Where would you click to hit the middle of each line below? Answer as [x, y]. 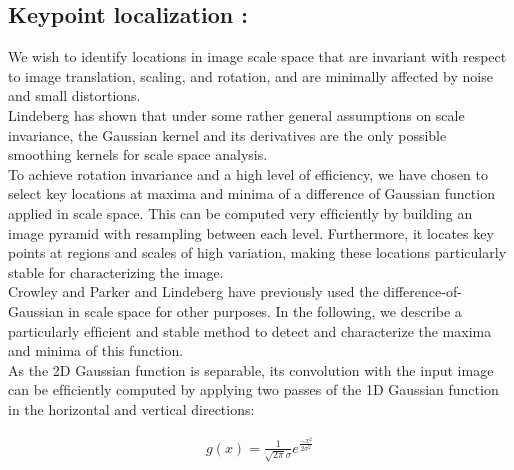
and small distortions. [74, 95]
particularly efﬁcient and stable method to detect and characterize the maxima [250, 330]
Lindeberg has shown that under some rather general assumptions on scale [236, 114]
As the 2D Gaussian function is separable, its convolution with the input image [251, 369]
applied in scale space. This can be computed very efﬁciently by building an [240, 212]
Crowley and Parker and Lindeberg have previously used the [193, 291]
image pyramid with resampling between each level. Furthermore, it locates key [251, 232]
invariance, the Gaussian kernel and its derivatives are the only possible [227, 134]
